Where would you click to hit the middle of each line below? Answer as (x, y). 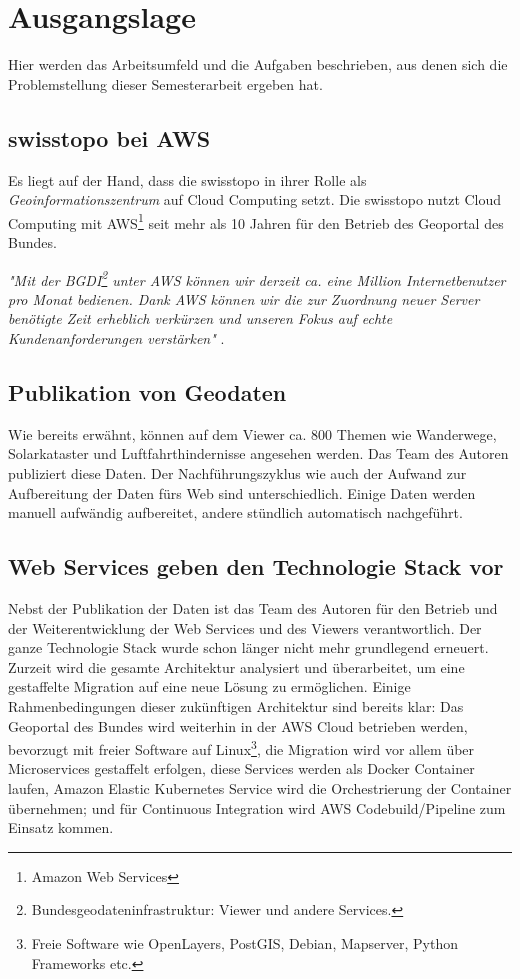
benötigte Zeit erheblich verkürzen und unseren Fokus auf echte (200, 318)
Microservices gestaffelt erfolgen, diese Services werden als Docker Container (241, 768)
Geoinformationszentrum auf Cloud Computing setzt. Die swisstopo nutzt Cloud (255, 199)
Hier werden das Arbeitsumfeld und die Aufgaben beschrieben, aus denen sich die (258, 64)
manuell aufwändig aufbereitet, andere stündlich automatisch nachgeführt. (235, 512)
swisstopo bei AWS (109, 137)
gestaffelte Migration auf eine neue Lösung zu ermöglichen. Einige (209, 686)
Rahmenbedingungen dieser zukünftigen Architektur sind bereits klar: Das (236, 705)
